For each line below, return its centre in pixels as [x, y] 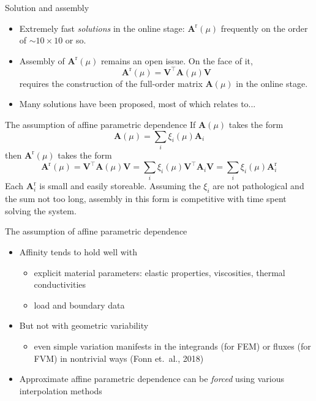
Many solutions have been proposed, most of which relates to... [137, 104]
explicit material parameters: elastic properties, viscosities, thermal [160, 272]
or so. [76, 40]
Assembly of [42, 60]
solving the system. [41, 210]
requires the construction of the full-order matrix [111, 83]
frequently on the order [264, 28]
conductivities [60, 284]
